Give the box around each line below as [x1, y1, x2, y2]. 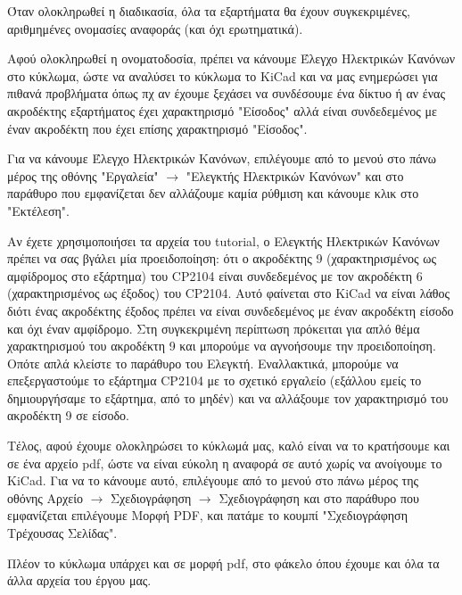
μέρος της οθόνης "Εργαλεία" [7, 166, 159, 185]
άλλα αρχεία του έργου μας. [7, 571, 152, 590]
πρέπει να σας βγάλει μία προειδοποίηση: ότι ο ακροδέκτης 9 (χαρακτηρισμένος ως [7, 249, 437, 268]
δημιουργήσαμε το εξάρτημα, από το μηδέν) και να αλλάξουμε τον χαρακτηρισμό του [7, 388, 449, 407]
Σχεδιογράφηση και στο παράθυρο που [219, 488, 419, 507]
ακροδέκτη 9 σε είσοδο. [7, 406, 129, 425]
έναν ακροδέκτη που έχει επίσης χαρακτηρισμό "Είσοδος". [7, 119, 308, 137]
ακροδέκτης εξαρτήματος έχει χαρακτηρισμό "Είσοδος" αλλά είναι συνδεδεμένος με [7, 101, 437, 120]
